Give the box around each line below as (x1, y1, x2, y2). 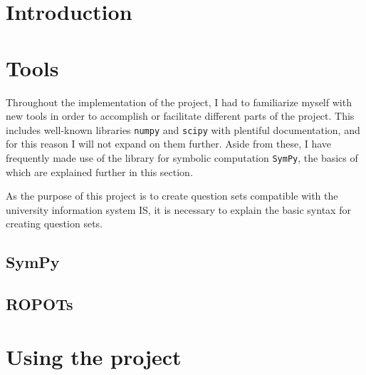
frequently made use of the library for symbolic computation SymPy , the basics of (6, 150, 358, 165)
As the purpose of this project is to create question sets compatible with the (6, 188, 338, 203)
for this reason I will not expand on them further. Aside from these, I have (6, 136, 332, 151)
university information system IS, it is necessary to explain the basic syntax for (6, 202, 351, 217)
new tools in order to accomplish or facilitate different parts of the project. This (6, 108, 355, 123)
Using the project (6, 341, 182, 371)
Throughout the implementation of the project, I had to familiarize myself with (6, 94, 352, 109)
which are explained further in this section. (6, 164, 193, 179)
